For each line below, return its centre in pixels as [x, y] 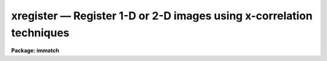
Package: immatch [35, 51]
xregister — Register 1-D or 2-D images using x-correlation [162, 16]
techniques [40, 33]
